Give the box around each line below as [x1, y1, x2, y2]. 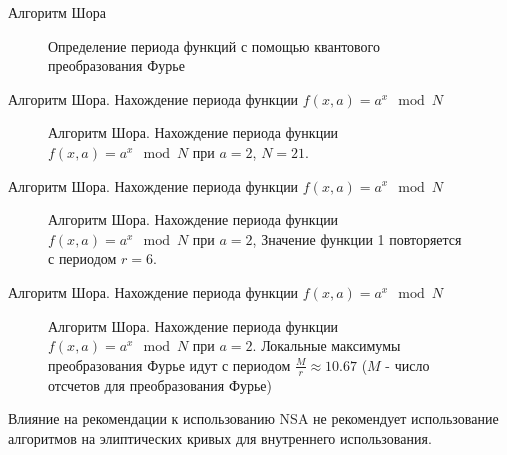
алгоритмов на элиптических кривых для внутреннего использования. [8, 427, 432, 448]
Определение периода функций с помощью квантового [48, 35, 381, 56]
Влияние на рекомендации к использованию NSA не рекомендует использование [8, 408, 499, 429]
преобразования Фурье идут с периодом [48, 354, 291, 375]
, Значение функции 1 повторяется [252, 228, 462, 249]
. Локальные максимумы [252, 335, 401, 356]
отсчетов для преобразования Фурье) [48, 374, 273, 395]
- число [385, 354, 430, 375]
